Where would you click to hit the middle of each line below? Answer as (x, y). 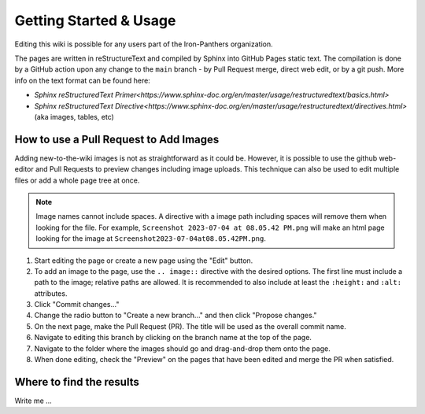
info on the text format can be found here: (83, 80)
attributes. (51, 293)
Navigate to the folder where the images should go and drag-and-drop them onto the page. (182, 348)
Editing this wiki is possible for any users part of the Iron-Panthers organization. (144, 44)
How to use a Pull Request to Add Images (117, 139)
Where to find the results (77, 382)
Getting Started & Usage (95, 20)
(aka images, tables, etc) (74, 116)
